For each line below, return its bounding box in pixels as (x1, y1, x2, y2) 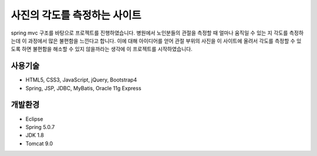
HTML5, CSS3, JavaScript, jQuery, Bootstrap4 (25, 76, 137, 83)
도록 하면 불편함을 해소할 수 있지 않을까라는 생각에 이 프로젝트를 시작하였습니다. (11, 46, 193, 53)
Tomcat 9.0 (25, 140, 53, 147)
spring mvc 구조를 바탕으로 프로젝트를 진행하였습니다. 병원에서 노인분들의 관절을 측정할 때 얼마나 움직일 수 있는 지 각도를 (11, 29, 288, 36)
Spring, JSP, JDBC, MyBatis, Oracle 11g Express (25, 84, 141, 91)
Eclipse (25, 115, 43, 123)
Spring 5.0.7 (25, 123, 55, 130)
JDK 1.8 (25, 132, 44, 139)
